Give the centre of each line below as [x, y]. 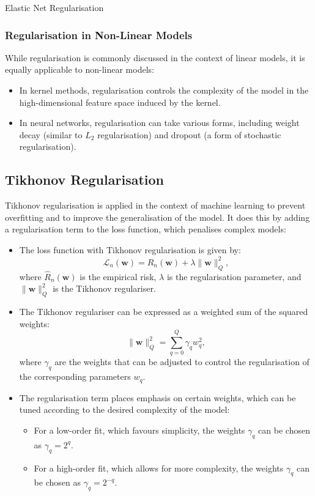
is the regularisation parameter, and [234, 276]
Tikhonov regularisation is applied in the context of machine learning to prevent [155, 205]
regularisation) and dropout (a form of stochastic [189, 134]
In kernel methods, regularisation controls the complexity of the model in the [164, 90]
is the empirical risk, [118, 276]
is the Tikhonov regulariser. [104, 288]
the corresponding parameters [75, 376]
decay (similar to [51, 134]
